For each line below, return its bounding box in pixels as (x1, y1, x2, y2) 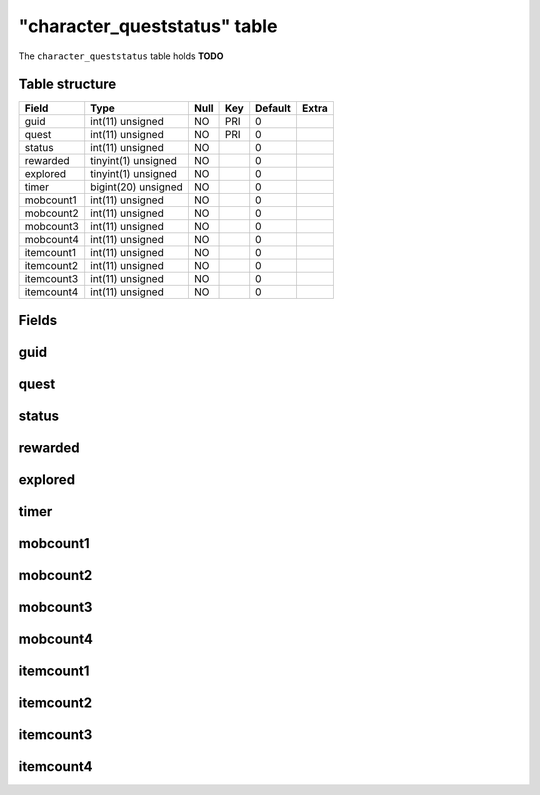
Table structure (18, 76, 117, 93)
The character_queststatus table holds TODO (18, 50, 224, 62)
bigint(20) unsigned (90, 180, 184, 194)
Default (255, 101, 292, 115)
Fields (18, 311, 58, 329)
